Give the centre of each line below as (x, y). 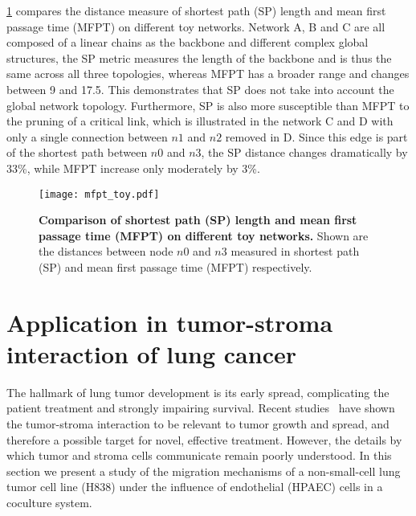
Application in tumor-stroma (170, 322)
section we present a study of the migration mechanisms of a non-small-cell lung (204, 471)
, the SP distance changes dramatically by (304, 152)
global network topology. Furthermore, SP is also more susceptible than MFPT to (208, 105)
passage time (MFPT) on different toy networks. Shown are (204, 235)
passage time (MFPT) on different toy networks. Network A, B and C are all (196, 26)
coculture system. (49, 503)
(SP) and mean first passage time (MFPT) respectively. (175, 266)
